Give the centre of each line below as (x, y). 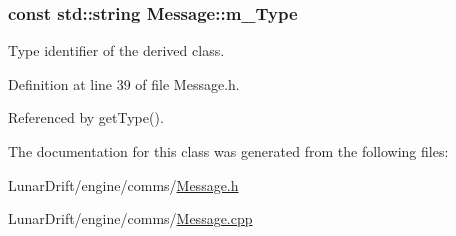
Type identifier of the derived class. (116, 50)
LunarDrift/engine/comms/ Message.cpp (130, 218)
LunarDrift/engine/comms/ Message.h (123, 184)
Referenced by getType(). (86, 117)
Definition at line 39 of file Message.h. (124, 83)
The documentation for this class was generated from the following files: (228, 151)
